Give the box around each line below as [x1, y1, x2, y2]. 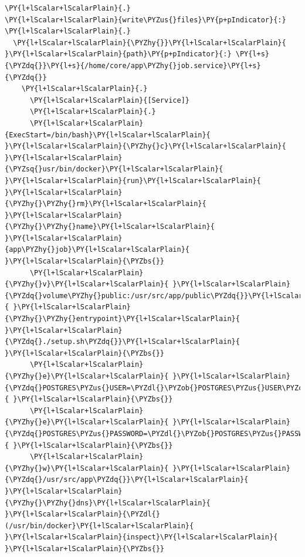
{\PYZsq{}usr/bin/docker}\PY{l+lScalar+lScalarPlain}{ [5, 165, 223, 174]
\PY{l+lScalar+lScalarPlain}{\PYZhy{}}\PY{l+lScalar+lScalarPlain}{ [13, 38, 286, 47]
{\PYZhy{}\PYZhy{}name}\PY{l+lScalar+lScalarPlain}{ [5, 222, 215, 231]
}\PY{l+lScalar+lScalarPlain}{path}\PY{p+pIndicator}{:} [5, 50, 232, 59]
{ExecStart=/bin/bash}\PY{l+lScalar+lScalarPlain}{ [5, 130, 211, 139]
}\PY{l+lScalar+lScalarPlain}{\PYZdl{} [5, 510, 160, 519]
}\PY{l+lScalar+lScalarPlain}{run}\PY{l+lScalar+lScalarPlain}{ [5, 176, 261, 185]
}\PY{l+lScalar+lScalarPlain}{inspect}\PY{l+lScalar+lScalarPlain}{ [5, 533, 278, 542]
